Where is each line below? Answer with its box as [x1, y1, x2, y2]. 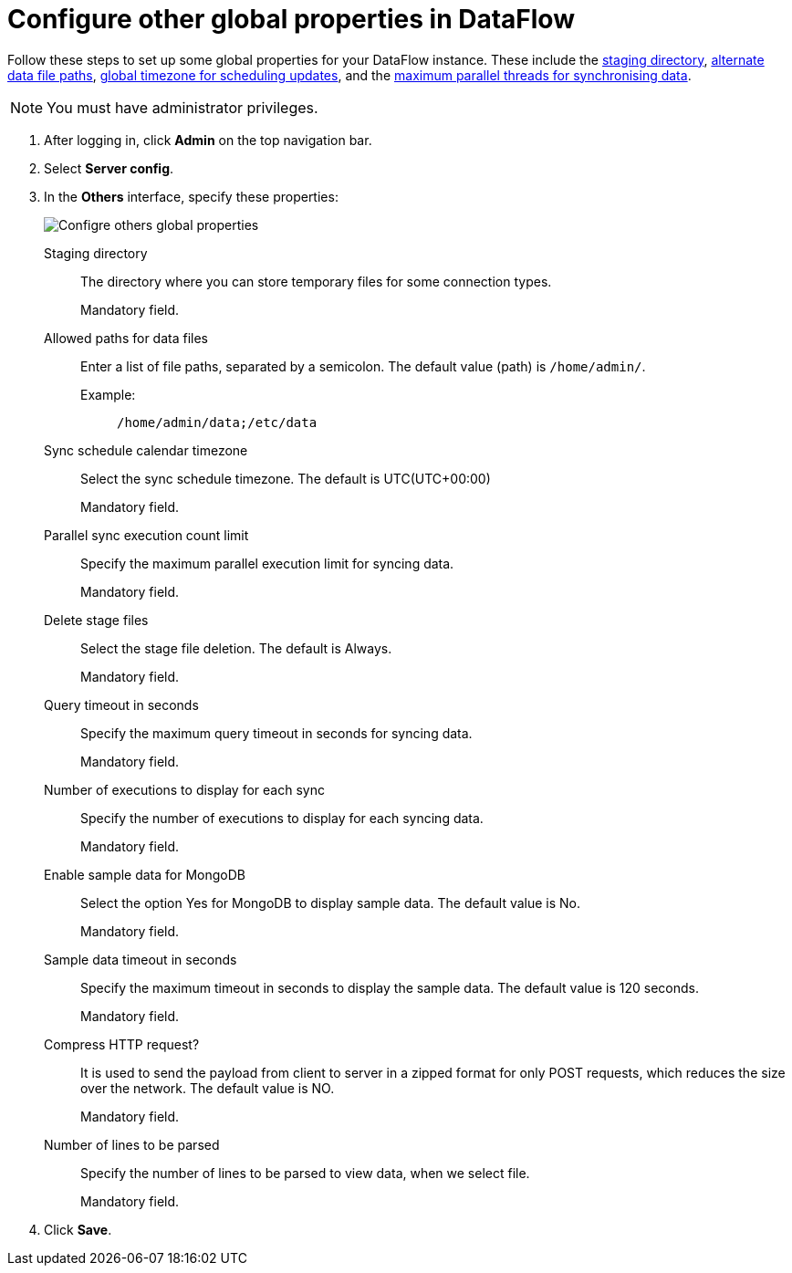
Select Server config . [44, 160, 174, 176]
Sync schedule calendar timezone [44, 442, 248, 458]
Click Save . [44, 1221, 112, 1237]
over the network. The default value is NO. [80, 1080, 335, 1096]
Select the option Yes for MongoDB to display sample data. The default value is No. [80, 894, 581, 911]
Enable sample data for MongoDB [44, 866, 245, 882]
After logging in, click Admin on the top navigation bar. [44, 131, 372, 148]
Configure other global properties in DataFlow [7, 4, 575, 35]
